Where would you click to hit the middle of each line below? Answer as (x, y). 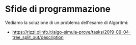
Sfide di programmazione (58, 9)
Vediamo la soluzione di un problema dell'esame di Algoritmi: (67, 22)
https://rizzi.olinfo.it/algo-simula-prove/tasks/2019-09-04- (71, 32)
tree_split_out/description (38, 37)
